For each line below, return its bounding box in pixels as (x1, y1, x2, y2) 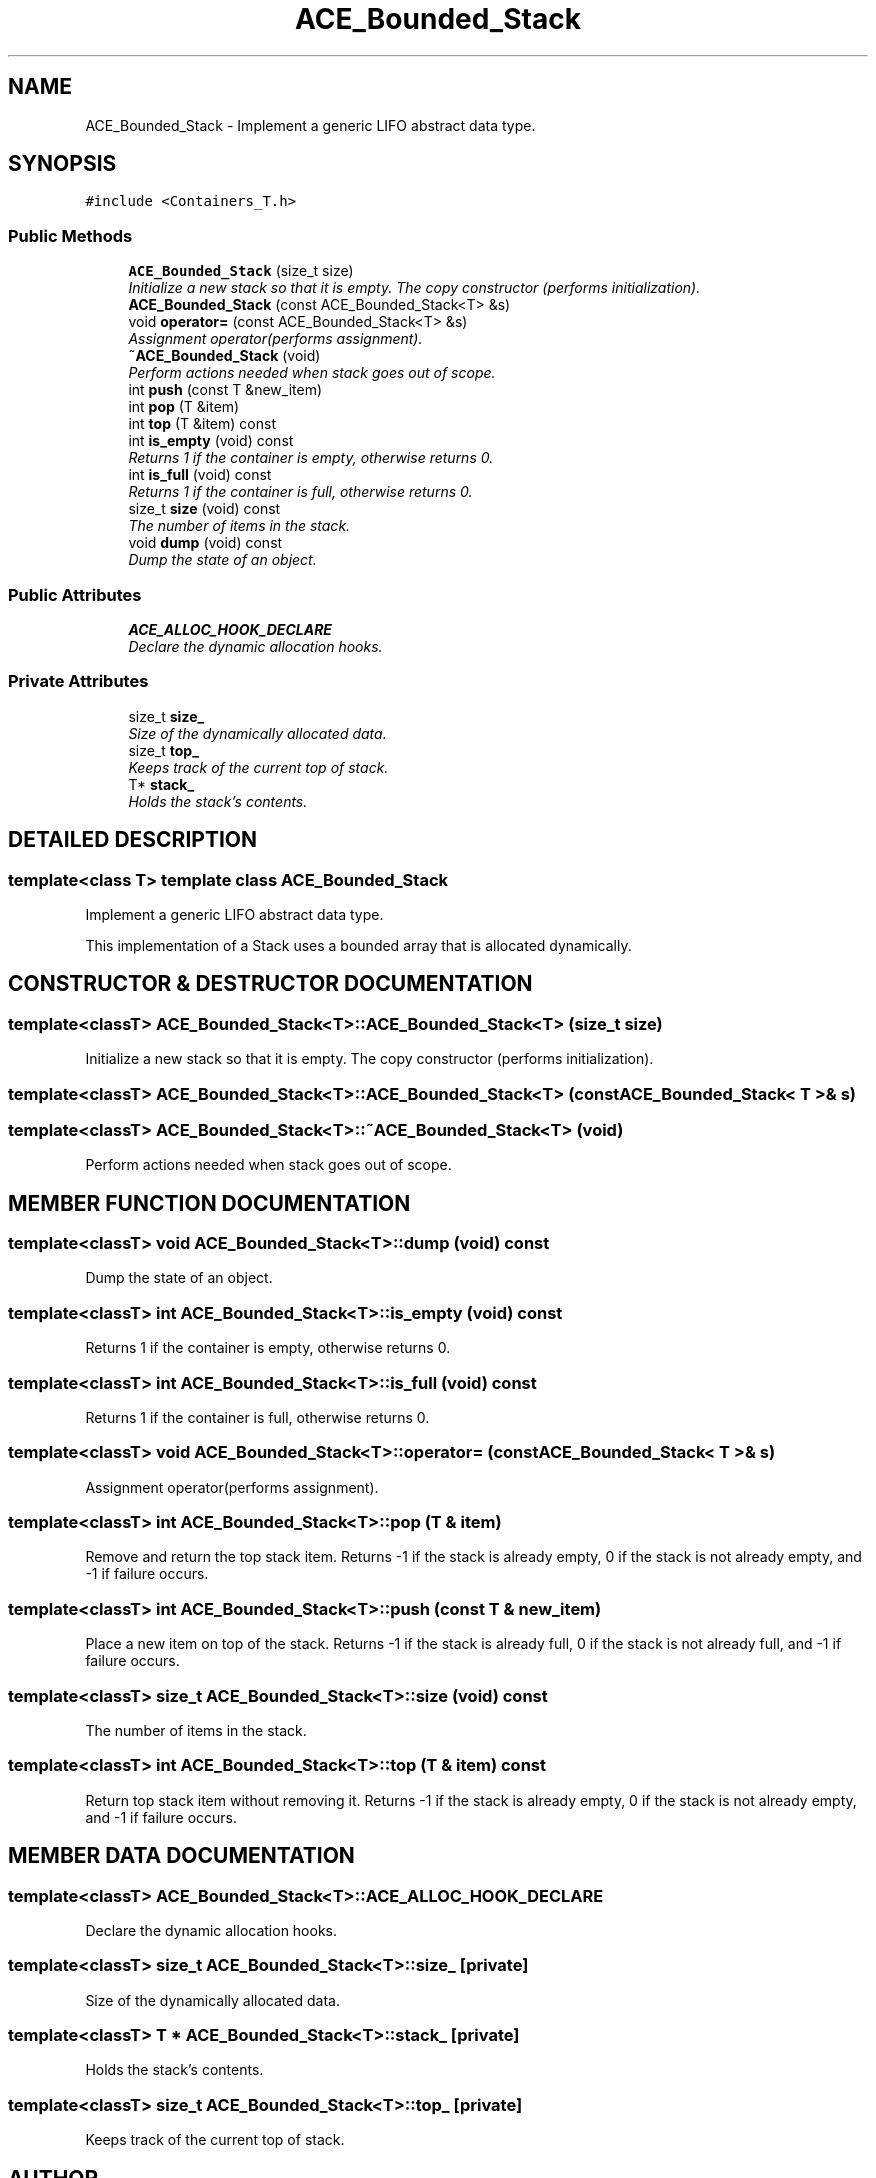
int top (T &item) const (128, 415, 276, 433)
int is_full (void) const (128, 466, 272, 484)
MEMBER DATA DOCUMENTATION (8, 1843, 355, 1869)
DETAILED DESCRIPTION (8, 827, 258, 853)
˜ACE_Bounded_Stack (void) (128, 347, 321, 365)
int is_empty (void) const (128, 432, 294, 450)
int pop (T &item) (128, 398, 240, 416)
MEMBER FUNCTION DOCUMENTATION (8, 1190, 411, 1216)
